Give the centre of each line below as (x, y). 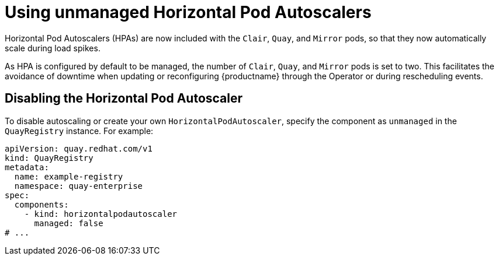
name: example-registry (69, 176)
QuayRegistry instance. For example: (79, 131)
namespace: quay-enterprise (79, 186)
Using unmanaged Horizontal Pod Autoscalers (188, 12)
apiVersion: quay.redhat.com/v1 (79, 148)
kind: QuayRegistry (49, 158)
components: (41, 204)
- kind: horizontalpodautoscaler (101, 214)
